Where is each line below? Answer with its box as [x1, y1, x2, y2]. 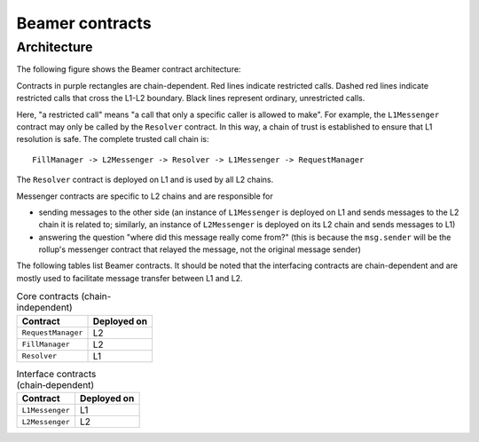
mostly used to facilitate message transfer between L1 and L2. [16, 272, 243, 283]
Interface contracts [16, 367, 97, 380]
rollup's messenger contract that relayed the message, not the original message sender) [38, 244, 361, 255]
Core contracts [16, 290, 79, 303]
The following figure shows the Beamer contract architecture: [16, 64, 241, 75]
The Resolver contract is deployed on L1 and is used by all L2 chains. [16, 174, 274, 185]
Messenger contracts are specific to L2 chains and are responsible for [16, 191, 274, 201]
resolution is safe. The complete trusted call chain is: [16, 134, 209, 145]
